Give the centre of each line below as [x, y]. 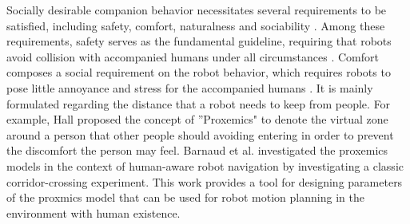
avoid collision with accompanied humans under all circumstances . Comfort [193, 56]
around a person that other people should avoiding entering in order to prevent [200, 134]
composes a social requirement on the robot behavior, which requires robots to [199, 72]
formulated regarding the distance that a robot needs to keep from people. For [199, 103]
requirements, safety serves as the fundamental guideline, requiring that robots [199, 41]
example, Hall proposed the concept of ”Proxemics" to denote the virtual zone [197, 119]
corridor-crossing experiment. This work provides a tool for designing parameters [205, 181]
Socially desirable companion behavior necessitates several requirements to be [197, 10]
